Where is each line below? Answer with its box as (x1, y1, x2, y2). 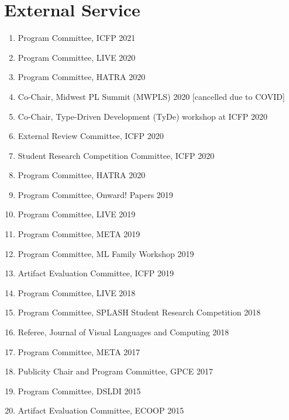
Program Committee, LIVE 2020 (18, 51, 136, 63)
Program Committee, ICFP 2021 (18, 32, 136, 44)
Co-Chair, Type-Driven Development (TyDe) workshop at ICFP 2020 (18, 110, 267, 122)
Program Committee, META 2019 (18, 228, 140, 240)
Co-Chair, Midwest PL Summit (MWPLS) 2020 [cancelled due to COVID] (18, 90, 285, 102)
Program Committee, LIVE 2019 (18, 208, 136, 220)
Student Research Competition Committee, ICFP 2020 (18, 149, 215, 161)
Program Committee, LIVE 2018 (18, 286, 136, 298)
